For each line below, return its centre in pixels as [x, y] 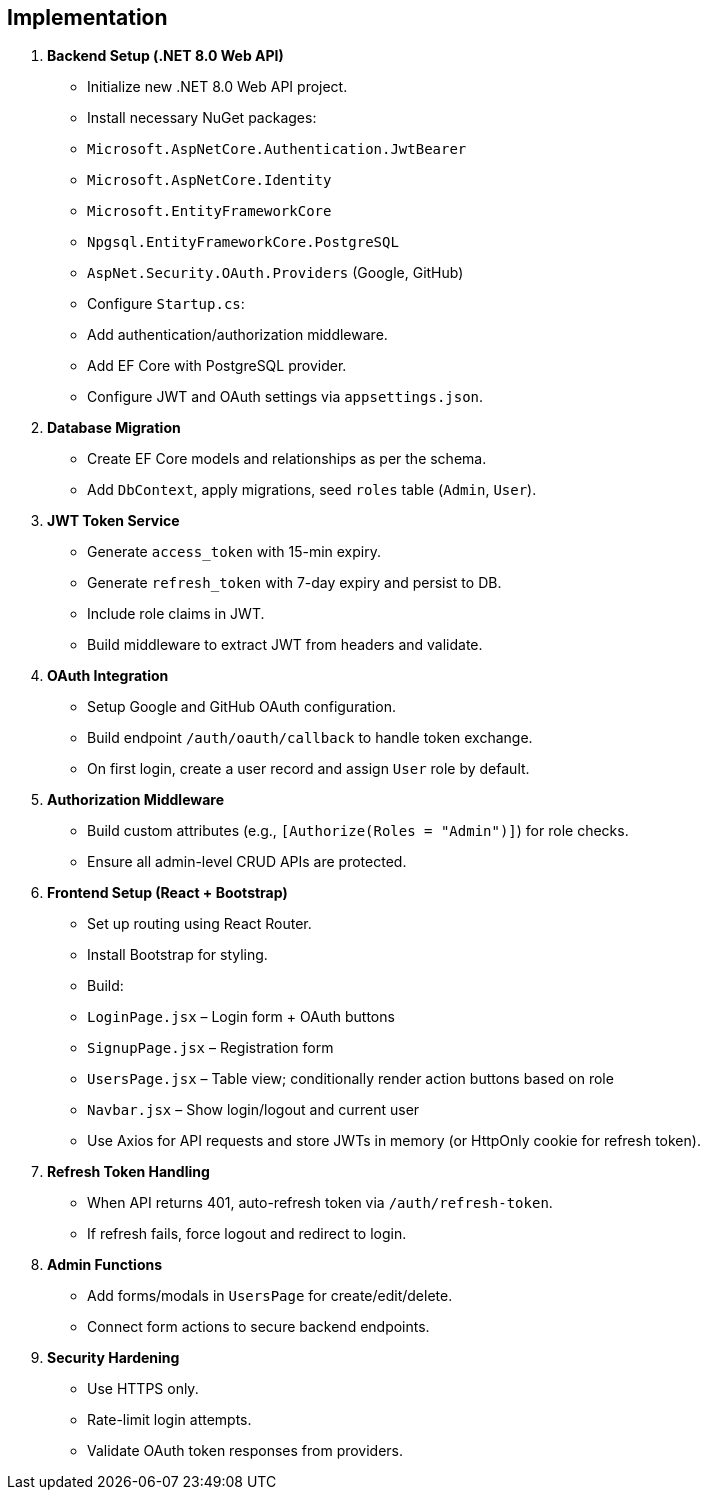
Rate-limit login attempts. [169, 1420]
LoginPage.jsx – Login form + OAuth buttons [241, 1017]
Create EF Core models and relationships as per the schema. [287, 459]
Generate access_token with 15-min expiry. [234, 552]
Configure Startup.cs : [166, 304]
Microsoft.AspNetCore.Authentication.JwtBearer [277, 149]
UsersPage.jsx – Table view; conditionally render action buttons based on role [350, 1079]
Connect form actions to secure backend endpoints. [258, 1327]
